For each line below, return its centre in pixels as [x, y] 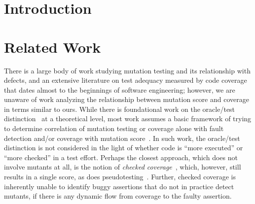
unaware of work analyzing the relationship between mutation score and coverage [127, 99]
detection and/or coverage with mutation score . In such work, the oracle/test [122, 138]
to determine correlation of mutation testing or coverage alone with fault [114, 128]
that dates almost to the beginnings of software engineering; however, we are [120, 89]
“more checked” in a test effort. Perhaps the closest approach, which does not [121, 157]
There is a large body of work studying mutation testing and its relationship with [127, 70]
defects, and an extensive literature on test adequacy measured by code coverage [126, 80]
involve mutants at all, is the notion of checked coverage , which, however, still [123, 167]
